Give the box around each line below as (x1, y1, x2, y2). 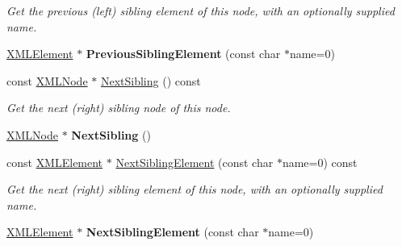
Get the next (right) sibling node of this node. (6, 99, 231, 116)
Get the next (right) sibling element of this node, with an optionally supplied (6, 181, 383, 198)
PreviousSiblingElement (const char (86, 45, 281, 62)
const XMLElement (6, 153, 103, 170)
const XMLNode (6, 72, 88, 89)
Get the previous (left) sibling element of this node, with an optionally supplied (6, 2, 395, 19)
